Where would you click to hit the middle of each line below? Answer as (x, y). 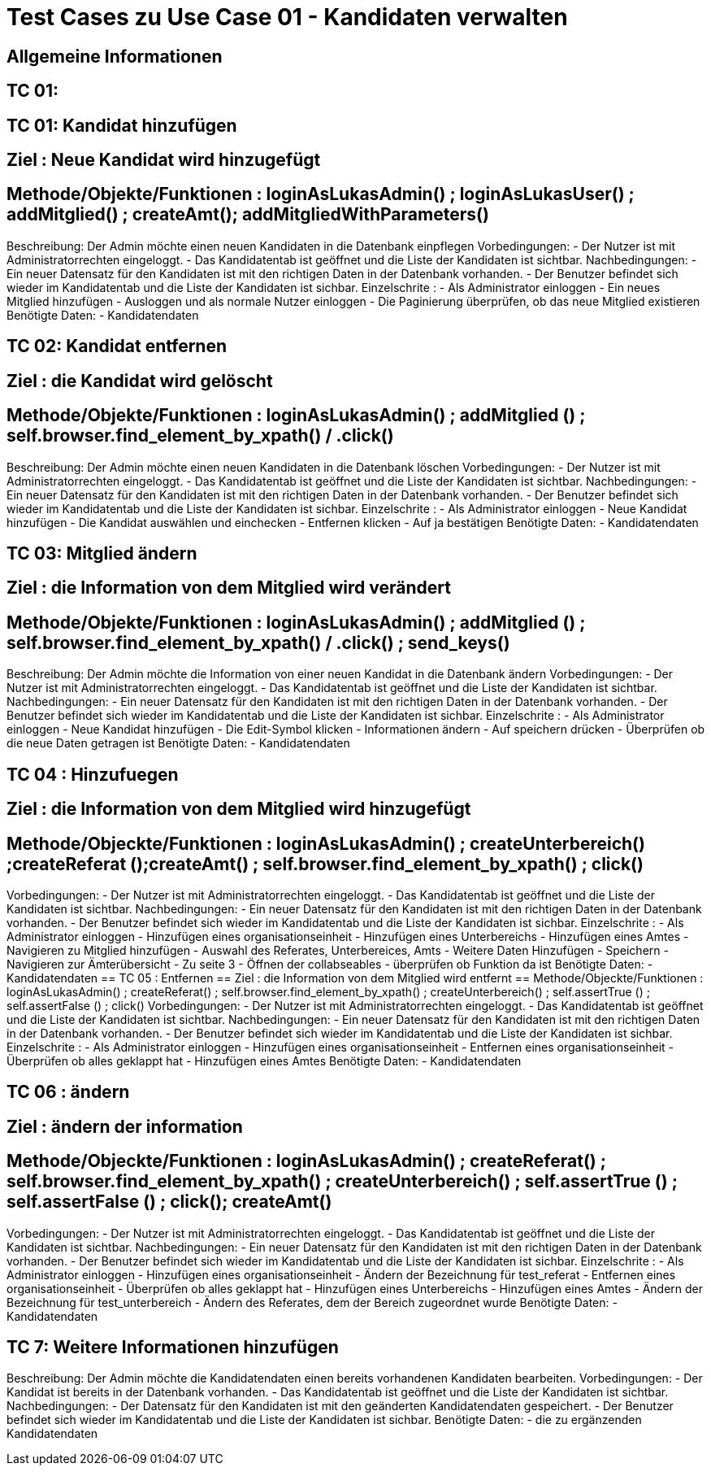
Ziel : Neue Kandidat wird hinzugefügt (164, 160)
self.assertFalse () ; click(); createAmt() (169, 1202)
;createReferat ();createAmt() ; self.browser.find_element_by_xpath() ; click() (325, 864)
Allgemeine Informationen (115, 56)
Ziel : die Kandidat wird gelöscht (140, 381)
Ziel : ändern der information (125, 1126)
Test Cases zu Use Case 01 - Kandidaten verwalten (287, 17)
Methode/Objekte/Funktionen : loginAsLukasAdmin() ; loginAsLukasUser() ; (321, 194)
